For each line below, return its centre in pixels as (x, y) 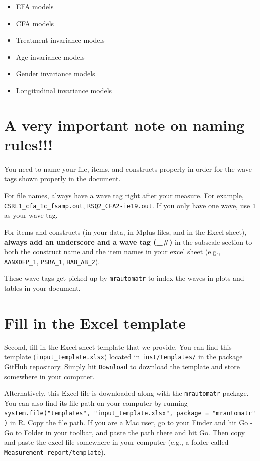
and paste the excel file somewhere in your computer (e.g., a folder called (116, 442)
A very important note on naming (124, 125)
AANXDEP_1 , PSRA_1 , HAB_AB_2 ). (52, 261)
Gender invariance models (55, 73)
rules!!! (28, 144)
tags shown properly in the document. (62, 178)
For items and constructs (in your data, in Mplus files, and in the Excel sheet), (125, 232)
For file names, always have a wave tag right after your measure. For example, (124, 195)
